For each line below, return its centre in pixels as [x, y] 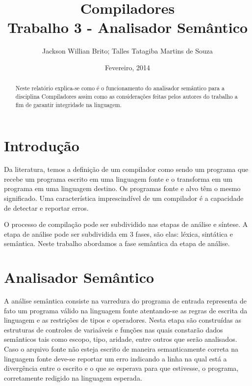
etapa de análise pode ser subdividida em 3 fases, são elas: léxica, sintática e [118, 234]
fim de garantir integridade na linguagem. [68, 104]
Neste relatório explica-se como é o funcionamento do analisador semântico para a [120, 88]
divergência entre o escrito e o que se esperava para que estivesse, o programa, [121, 368]
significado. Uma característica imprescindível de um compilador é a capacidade [124, 198]
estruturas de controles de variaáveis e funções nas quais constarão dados [113, 329]
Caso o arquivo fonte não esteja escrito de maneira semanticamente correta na [121, 349]
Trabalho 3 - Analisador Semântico [127, 27]
